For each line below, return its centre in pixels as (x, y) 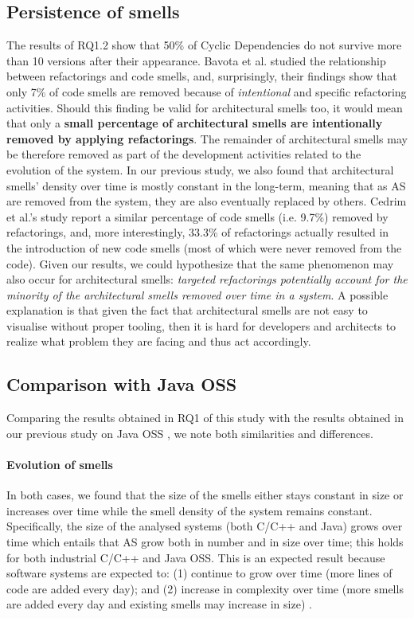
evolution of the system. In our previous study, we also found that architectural (200, 169)
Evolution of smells (60, 465)
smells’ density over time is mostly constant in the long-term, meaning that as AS (206, 185)
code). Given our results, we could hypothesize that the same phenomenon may (200, 263)
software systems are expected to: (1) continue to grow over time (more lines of (199, 573)
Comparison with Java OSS (122, 384)
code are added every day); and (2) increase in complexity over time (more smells (205, 588)
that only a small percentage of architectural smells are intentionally (195, 123)
